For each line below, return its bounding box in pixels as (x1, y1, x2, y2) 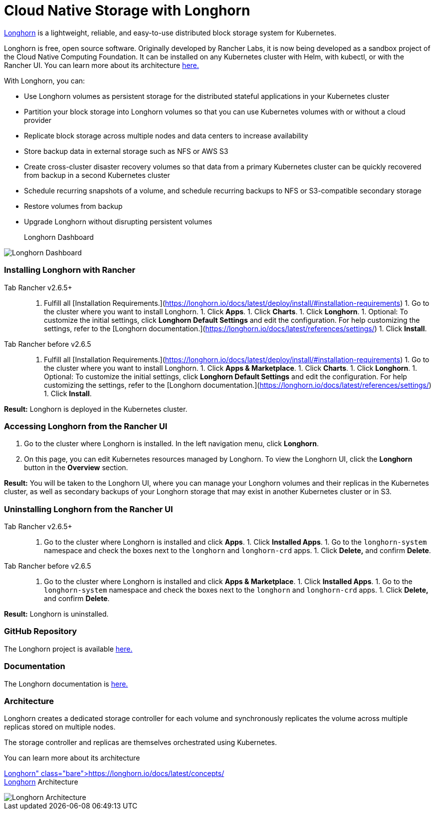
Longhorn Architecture (4, 778, 78, 787)
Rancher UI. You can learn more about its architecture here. (4, 60, 199, 69)
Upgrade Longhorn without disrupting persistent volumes (24, 217, 213, 226)
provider (24, 115, 51, 124)
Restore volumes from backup (24, 201, 123, 210)
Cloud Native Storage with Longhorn (4, 2, 250, 19)
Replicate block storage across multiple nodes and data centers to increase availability (24, 131, 308, 140)
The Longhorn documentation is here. (4, 679, 128, 688)
